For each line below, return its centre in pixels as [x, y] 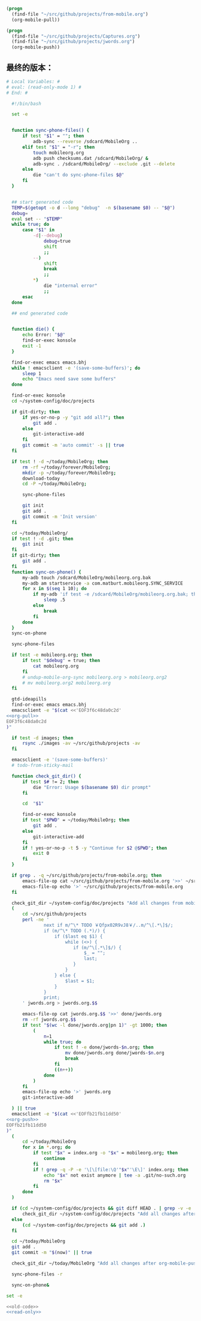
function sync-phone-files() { [51, 131]
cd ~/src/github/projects [54, 914]
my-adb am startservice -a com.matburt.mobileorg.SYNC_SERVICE [103, 583]
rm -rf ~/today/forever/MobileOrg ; [66, 467]
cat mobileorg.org [56, 666]
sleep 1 [32, 374]
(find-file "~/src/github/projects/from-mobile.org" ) [80, 14]
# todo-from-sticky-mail [42, 766]
